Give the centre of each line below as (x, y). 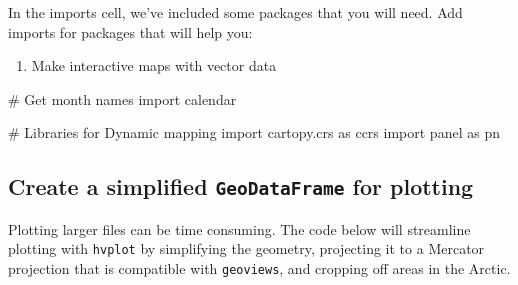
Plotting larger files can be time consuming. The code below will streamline (239, 228)
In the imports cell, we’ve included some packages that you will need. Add (235, 12)
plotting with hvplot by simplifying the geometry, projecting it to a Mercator (246, 248)
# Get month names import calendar (122, 98)
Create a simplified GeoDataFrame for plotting (241, 186)
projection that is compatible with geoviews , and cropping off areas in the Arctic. (259, 268)
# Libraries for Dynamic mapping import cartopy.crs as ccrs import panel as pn (254, 132)
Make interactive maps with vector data (154, 65)
